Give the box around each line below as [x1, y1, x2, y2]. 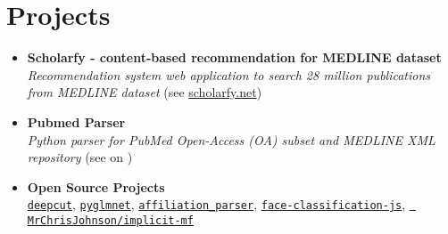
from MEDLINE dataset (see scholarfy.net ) [27, 83, 262, 101]
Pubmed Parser [27, 112, 126, 131]
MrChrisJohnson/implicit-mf [27, 214, 194, 227]
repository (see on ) [27, 148, 133, 166]
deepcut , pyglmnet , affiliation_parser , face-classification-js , [27, 195, 406, 214]
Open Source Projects [27, 177, 165, 196]
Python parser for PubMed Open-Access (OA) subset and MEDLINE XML [27, 130, 436, 149]
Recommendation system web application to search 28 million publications [27, 65, 431, 84]
